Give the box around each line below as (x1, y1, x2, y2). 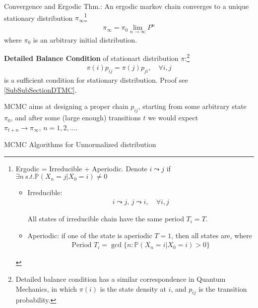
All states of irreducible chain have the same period (27, 213, 184, 224)
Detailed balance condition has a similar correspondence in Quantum (15, 273, 226, 284)
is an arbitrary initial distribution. (33, 34, 137, 45)
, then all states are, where (171, 230, 252, 240)
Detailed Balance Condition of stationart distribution (4, 52, 179, 63)
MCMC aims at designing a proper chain (4, 101, 129, 111)
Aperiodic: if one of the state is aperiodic (27, 230, 152, 240)
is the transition (198, 283, 247, 294)
